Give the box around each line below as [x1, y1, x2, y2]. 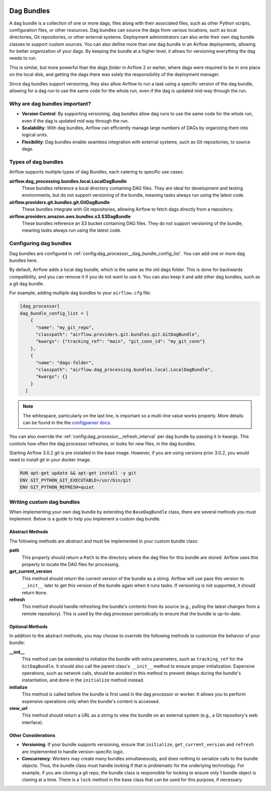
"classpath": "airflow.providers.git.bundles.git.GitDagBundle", [36, 332, 200, 337]
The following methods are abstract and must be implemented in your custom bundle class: [9, 538, 199, 544]
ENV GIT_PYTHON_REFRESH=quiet [20, 484, 94, 490]
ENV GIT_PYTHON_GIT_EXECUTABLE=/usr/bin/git [20, 477, 131, 483]
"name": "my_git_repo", [36, 324, 94, 330]
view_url [9, 705, 28, 711]
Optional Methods [9, 624, 48, 630]
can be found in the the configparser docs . [23, 419, 111, 425]
